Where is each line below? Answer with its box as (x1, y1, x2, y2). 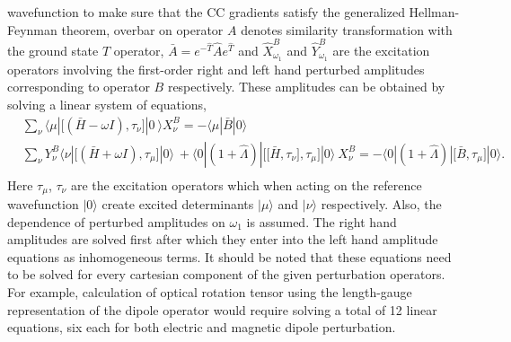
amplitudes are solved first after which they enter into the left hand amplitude (7, 230, 438, 249)
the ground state (7, 40, 99, 59)
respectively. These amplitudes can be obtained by (167, 77, 445, 96)
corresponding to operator (7, 77, 150, 96)
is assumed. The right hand (246, 212, 397, 231)
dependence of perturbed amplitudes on (7, 212, 225, 231)
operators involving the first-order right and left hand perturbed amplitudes (7, 59, 425, 78)
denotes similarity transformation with (241, 20, 453, 39)
